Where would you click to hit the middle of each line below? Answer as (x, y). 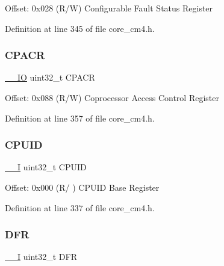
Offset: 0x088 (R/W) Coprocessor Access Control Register (112, 97)
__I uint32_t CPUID (46, 167)
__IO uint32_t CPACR (50, 77)
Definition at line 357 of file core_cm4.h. (80, 118)
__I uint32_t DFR (41, 257)
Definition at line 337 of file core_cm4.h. (80, 207)
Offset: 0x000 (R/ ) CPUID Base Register (82, 187)
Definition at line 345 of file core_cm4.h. (80, 28)
